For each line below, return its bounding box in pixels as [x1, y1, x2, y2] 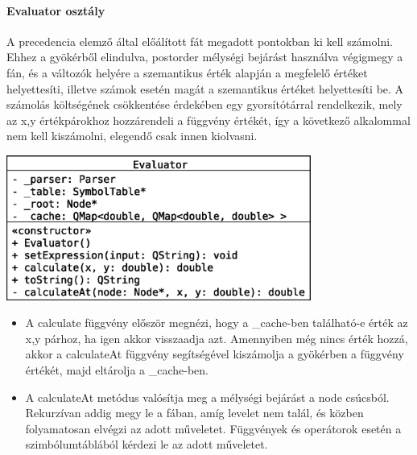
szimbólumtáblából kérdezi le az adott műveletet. [25, 436, 268, 453]
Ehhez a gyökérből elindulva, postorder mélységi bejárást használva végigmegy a [6, 48, 403, 65]
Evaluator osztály [6, 2, 105, 19]
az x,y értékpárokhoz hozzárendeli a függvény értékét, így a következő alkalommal [6, 111, 411, 128]
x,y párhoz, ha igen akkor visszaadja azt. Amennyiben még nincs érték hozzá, [25, 329, 408, 346]
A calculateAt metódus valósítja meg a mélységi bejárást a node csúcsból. [25, 388, 390, 405]
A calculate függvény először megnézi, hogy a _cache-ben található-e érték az [25, 314, 408, 331]
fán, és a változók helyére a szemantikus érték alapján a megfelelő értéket [6, 64, 368, 81]
